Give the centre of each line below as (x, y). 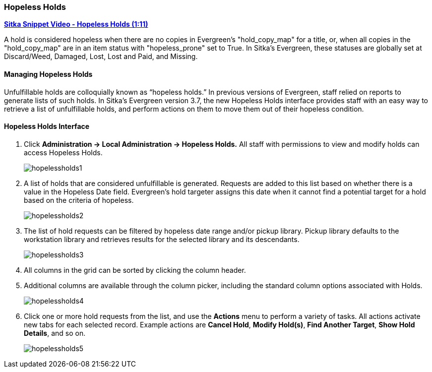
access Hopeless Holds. (63, 152)
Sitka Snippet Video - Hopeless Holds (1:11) (76, 24)
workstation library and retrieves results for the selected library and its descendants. (162, 239)
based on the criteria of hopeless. (79, 200)
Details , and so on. (55, 333)
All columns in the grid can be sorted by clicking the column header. (135, 270)
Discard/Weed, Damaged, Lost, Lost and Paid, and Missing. (101, 57)
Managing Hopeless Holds (48, 74)
